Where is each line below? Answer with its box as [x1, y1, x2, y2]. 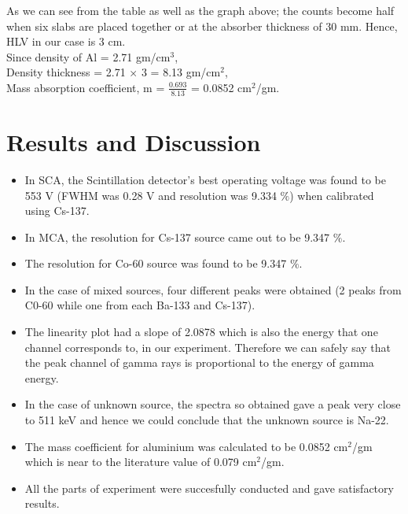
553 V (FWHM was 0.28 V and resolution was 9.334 [24, 187, 277, 203]
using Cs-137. [24, 202, 90, 219]
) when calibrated [289, 187, 374, 203]
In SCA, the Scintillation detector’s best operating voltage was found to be [24, 171, 387, 187]
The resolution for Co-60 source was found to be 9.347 [24, 255, 287, 272]
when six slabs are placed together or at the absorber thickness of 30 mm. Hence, [6, 17, 398, 34]
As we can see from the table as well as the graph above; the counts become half [6, 2, 395, 18]
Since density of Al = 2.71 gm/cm [6, 48, 171, 65]
